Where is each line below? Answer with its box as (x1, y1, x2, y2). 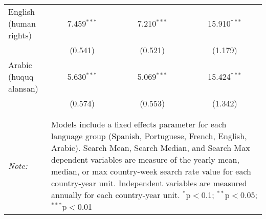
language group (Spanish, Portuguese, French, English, (51, 130, 247, 142)
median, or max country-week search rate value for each (51, 165, 251, 177)
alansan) (8, 82, 38, 94)
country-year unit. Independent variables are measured (51, 177, 247, 189)
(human (8, 17, 36, 29)
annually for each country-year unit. (51, 189, 180, 201)
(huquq (8, 71, 34, 82)
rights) (8, 29, 32, 41)
